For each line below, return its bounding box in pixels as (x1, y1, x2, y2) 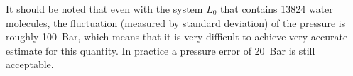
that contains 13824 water (220, 1, 333, 16)
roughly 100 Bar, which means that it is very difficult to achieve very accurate (6, 29, 348, 44)
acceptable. (6, 57, 54, 72)
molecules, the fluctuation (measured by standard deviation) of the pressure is (6, 15, 346, 30)
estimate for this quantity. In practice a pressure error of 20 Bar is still (6, 43, 315, 58)
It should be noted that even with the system (6, 1, 203, 16)
